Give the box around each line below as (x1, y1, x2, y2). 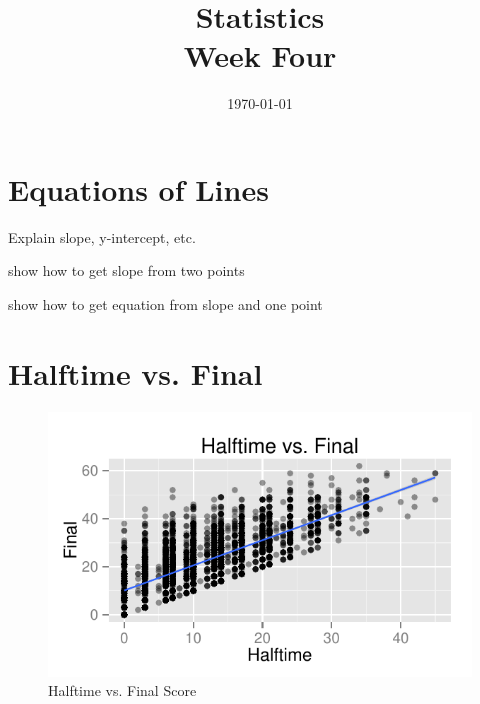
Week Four (183, 35, 337, 76)
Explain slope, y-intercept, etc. (8, 226, 196, 247)
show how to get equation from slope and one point (8, 294, 323, 315)
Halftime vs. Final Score (48, 680, 197, 701)
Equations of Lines (8, 168, 269, 209)
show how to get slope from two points (8, 260, 245, 281)
